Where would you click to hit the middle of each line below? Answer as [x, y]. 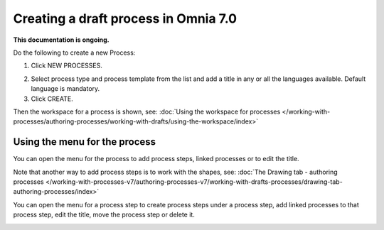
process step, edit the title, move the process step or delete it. [104, 215]
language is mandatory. [65, 89]
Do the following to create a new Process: [74, 53]
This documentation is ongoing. [61, 40]
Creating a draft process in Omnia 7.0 [125, 18]
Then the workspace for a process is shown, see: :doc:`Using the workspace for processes [147, 111]
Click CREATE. [52, 99]
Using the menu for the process [85, 142]
